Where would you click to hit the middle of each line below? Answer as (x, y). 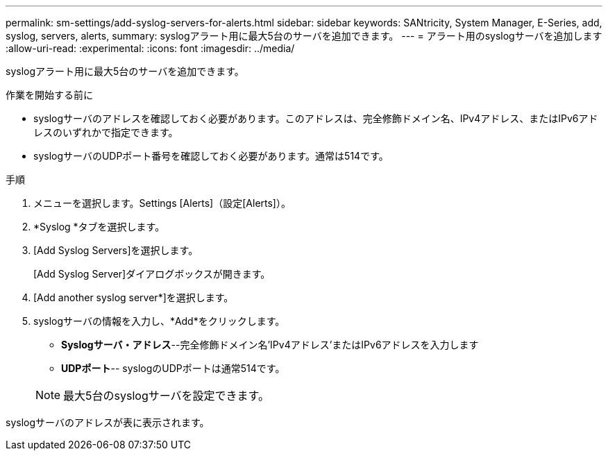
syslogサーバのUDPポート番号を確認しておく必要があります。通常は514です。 (211, 156)
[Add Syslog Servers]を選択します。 (116, 250)
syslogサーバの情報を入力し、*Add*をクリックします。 (159, 321)
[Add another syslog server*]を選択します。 (134, 297)
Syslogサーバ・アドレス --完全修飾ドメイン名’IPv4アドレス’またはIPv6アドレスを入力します (270, 345)
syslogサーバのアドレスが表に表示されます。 (108, 422)
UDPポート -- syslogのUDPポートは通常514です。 (173, 368)
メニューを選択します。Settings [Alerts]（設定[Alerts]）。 (162, 203)
